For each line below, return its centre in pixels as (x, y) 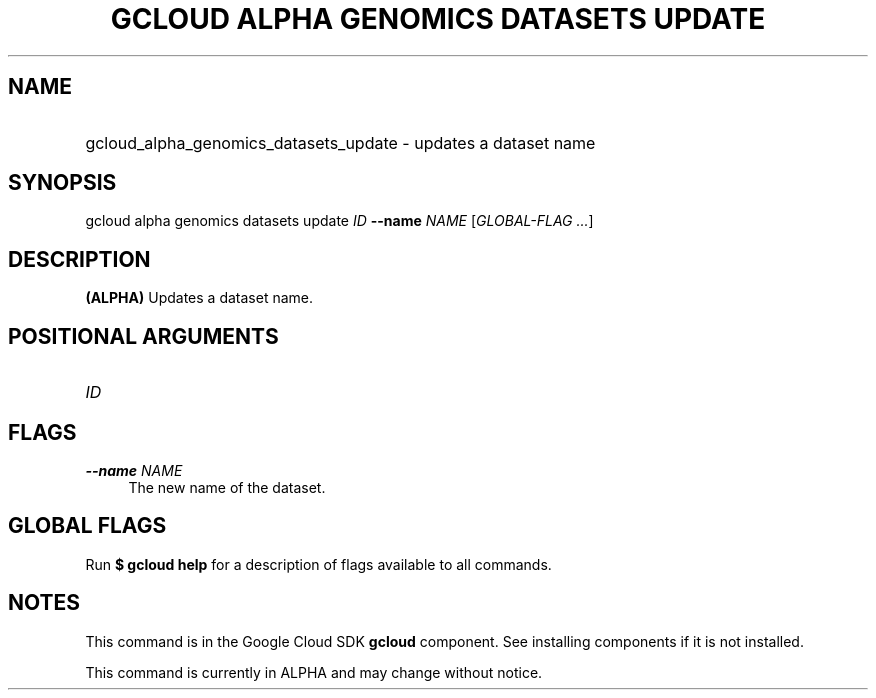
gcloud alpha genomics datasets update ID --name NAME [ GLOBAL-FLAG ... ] (339, 221)
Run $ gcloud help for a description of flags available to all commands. (318, 564)
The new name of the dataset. (227, 487)
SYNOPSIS (62, 183)
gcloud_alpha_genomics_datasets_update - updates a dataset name (340, 142)
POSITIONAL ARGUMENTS (143, 336)
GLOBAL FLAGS (87, 526)
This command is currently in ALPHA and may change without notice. (314, 672)
